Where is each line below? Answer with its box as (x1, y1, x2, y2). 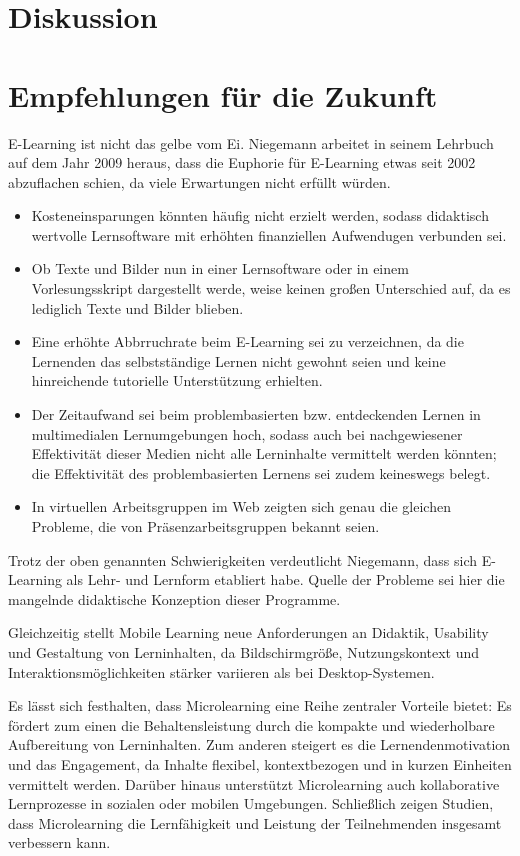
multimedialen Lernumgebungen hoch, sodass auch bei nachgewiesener (31, 423, 463, 444)
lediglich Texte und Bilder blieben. (31, 297, 244, 318)
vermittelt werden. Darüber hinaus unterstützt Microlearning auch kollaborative (8, 773, 500, 794)
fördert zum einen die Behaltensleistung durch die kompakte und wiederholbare (8, 714, 495, 735)
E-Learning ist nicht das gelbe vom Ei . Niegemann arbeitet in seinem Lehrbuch (8, 132, 494, 153)
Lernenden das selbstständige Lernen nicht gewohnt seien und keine (31, 350, 446, 371)
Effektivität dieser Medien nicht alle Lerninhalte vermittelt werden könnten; (31, 443, 497, 464)
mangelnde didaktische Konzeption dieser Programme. (8, 588, 341, 609)
